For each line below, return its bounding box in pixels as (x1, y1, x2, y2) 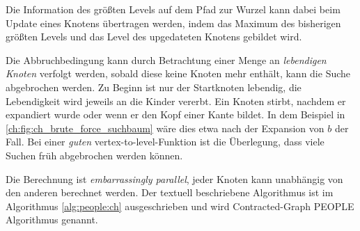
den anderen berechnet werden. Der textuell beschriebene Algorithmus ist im (6, 185, 334, 200)
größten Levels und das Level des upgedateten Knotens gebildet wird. (6, 29, 302, 44)
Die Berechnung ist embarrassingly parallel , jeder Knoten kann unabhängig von (6, 171, 343, 186)
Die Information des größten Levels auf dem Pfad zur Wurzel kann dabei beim (6, 2, 341, 16)
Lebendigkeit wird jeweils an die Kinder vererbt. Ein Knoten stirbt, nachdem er (6, 93, 346, 108)
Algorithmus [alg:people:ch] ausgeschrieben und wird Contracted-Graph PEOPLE (6, 198, 354, 213)
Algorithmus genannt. (6, 212, 98, 227)
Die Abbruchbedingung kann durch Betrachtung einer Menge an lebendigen (6, 52, 327, 67)
